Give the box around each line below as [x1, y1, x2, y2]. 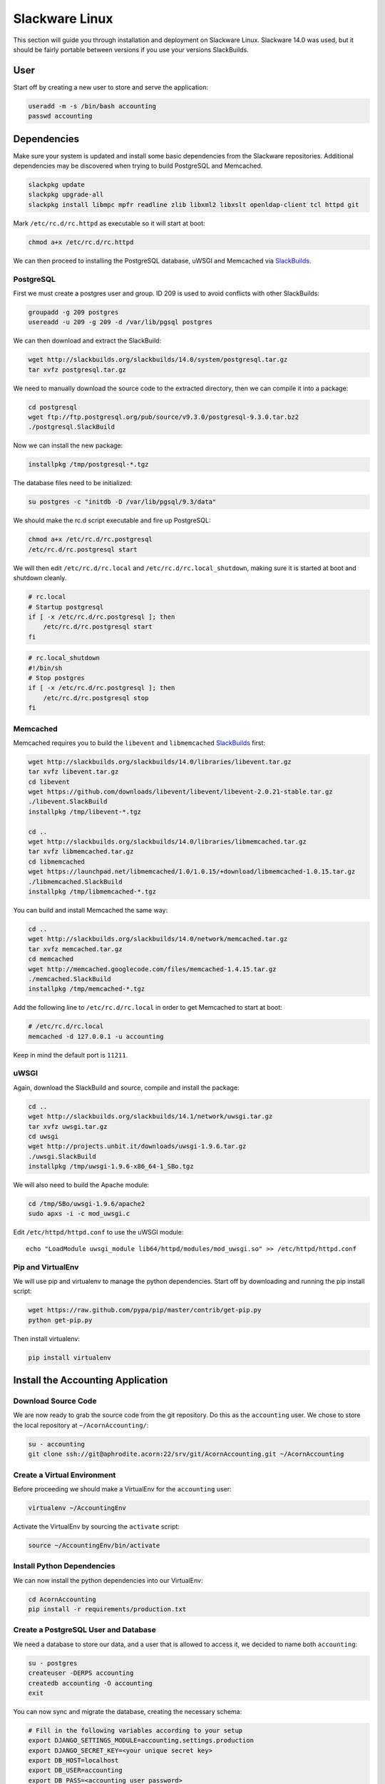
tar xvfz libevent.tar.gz [28, 768, 119, 776]
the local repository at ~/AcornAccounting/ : [13, 1421, 149, 1429]
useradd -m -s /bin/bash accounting [28, 102, 157, 110]
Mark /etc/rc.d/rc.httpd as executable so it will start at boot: [13, 218, 206, 228]
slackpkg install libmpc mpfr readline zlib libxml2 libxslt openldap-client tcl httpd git [28, 201, 359, 208]
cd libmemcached [28, 857, 86, 866]
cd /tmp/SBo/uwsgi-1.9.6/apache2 [28, 1200, 145, 1208]
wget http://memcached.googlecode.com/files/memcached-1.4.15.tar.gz [28, 965, 277, 973]
